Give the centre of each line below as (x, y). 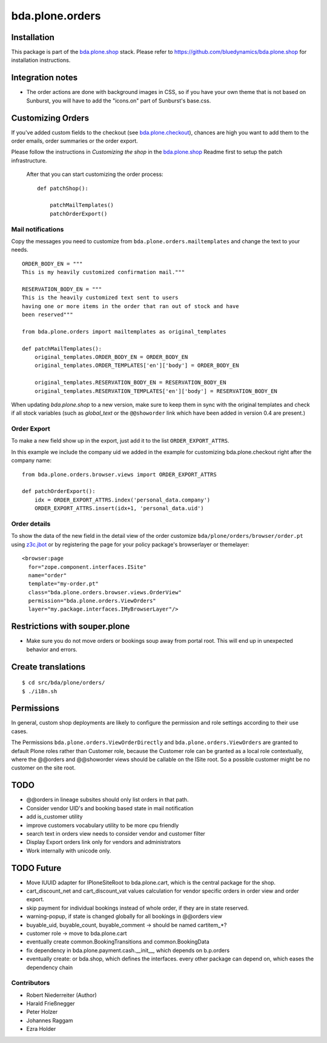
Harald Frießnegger (51, 1004)
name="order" (48, 575)
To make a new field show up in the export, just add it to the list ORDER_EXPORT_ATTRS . (120, 441)
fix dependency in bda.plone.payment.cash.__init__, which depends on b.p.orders (128, 950)
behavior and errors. (52, 649)
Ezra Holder (41, 1029)
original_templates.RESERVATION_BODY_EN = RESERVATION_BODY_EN (130, 383)
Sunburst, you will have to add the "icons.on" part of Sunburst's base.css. (119, 101)
